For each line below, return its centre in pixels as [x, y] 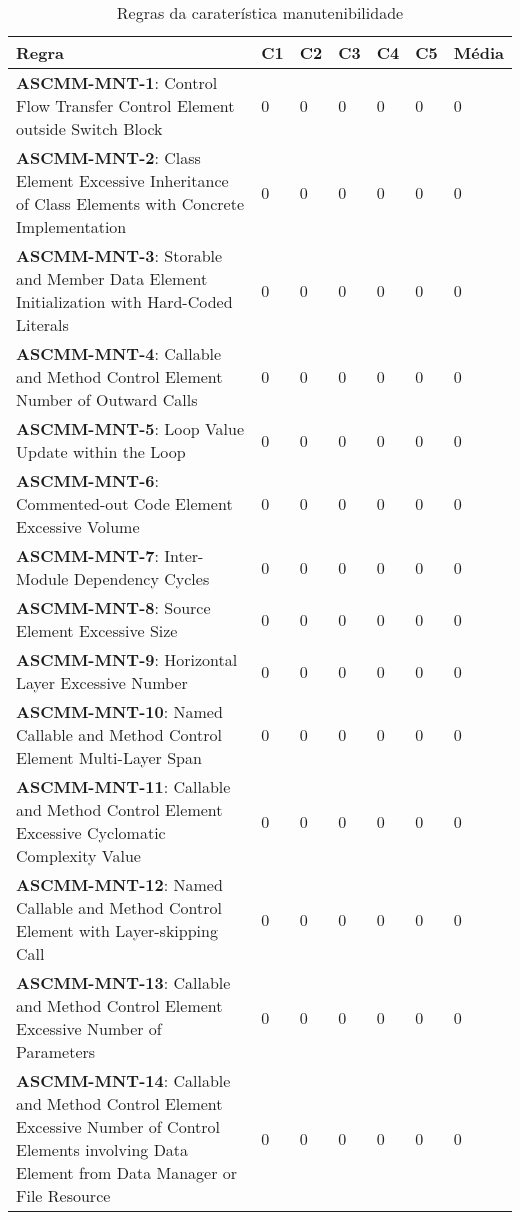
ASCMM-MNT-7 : [87, 555]
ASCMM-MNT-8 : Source [113, 607]
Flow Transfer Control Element [125, 105]
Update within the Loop [101, 451]
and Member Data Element [112, 278]
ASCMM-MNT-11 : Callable [123, 786]
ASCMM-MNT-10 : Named [119, 711]
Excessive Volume [78, 526]
